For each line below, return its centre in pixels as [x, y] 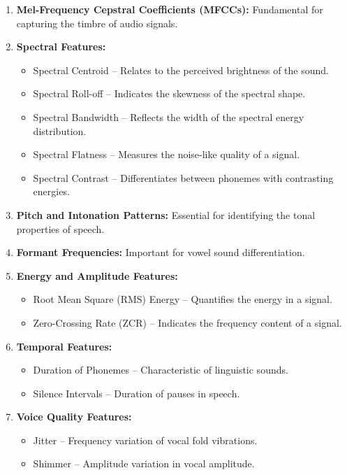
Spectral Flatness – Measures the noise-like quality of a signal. [167, 154]
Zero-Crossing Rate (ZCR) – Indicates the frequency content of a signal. [187, 322]
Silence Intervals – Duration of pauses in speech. [136, 393]
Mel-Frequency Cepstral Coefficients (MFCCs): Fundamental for [170, 9]
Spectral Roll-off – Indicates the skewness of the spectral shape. [169, 93]
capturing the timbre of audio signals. [97, 23]
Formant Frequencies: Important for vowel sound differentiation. [161, 252]
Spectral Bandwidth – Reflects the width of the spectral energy [169, 116]
